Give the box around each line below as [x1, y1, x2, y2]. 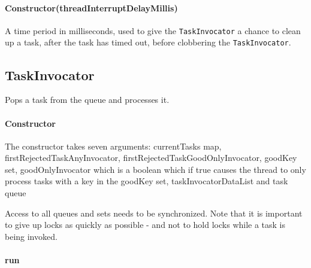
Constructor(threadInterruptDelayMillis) [5, 1, 178, 14]
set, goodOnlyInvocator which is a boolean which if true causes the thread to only [5, 163, 306, 175]
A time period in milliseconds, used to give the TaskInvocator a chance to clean [5, 24, 301, 36]
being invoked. [5, 230, 58, 242]
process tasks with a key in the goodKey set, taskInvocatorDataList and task [5, 175, 288, 187]
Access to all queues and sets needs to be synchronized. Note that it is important [5, 206, 303, 219]
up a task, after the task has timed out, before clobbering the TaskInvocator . [5, 36, 291, 48]
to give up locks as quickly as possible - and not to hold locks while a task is [5, 218, 286, 231]
